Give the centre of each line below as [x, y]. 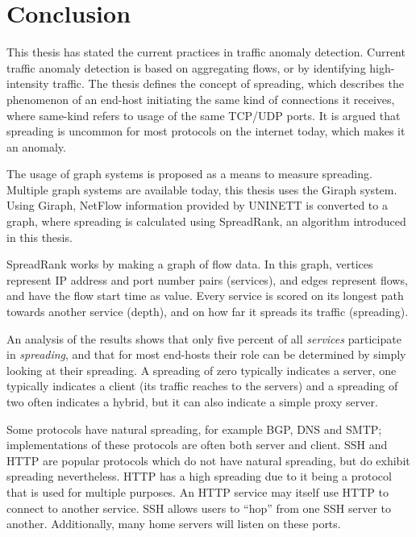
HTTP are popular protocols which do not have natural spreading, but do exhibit [208, 460]
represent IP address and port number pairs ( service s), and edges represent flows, [207, 279]
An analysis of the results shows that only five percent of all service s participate [204, 338]
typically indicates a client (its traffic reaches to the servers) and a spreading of [202, 386]
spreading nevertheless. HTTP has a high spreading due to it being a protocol [199, 476]
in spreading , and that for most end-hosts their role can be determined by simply [206, 354]
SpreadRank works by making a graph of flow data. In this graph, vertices [190, 264]
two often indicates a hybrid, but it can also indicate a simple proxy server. [192, 402]
